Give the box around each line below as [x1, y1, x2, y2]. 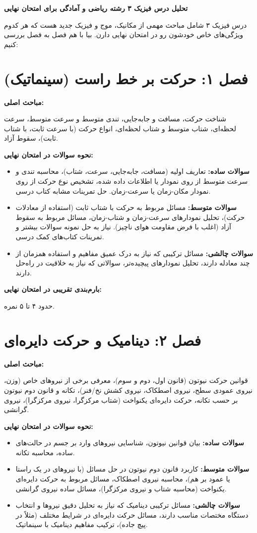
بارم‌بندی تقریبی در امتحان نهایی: [4, 284, 102, 294]
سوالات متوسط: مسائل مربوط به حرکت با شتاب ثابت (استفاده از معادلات [15, 202, 237, 213]
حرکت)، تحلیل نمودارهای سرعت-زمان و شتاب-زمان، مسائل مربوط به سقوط [15, 212, 245, 222]
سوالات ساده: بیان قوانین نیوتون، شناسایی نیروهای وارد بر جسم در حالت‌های [15, 437, 244, 448]
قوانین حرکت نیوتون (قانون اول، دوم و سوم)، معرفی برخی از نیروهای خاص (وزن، [4, 375, 248, 385]
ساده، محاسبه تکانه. [15, 447, 75, 457]
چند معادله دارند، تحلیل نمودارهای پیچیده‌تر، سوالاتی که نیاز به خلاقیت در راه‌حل [15, 258, 250, 268]
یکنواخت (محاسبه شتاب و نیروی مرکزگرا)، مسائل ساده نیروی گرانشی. [15, 483, 227, 493]
